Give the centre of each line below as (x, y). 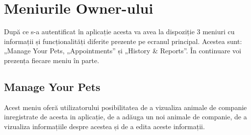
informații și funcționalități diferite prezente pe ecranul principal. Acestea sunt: (123, 41)
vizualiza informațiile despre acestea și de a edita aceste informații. (104, 126)
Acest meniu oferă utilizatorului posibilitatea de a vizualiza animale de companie (125, 107)
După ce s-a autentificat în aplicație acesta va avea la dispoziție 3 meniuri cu (119, 32)
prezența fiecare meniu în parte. (52, 60)
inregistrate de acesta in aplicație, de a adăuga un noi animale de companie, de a (125, 117)
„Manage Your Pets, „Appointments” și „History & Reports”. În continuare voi (123, 51)
